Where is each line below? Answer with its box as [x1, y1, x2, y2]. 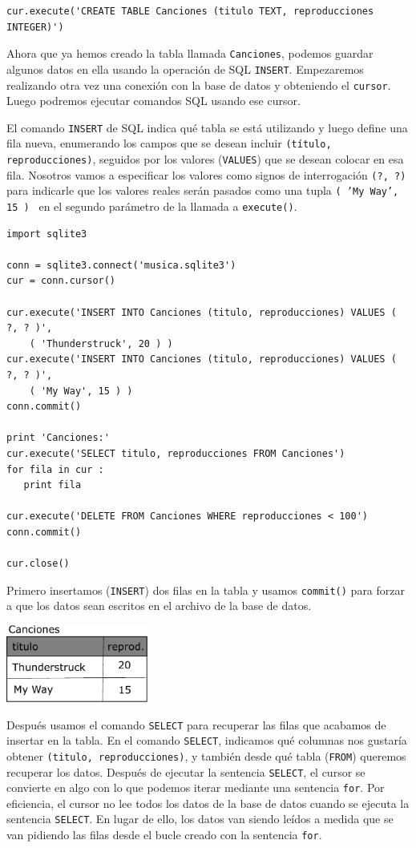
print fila [23, 479, 82, 491]
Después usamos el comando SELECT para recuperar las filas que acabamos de [6, 716, 386, 733]
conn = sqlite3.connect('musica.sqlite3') [6, 259, 236, 271]
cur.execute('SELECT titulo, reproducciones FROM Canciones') [6, 448, 345, 459]
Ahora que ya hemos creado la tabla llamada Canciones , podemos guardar [6, 45, 374, 62]
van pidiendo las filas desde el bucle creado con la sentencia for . [6, 826, 322, 843]
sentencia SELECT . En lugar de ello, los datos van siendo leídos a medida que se [6, 810, 394, 827]
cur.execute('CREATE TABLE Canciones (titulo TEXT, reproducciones [6, 6, 374, 17]
